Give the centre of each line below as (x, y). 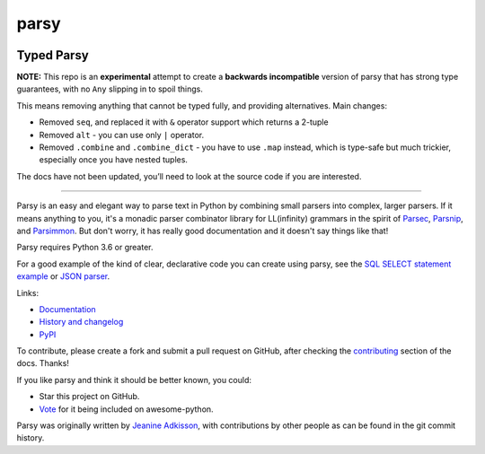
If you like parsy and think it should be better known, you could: (134, 380)
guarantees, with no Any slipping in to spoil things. (110, 89)
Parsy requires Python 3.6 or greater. (85, 248)
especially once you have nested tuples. (114, 160)
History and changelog (81, 322)
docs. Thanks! (43, 363)
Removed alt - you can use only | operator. (122, 135)
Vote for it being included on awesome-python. (127, 409)
